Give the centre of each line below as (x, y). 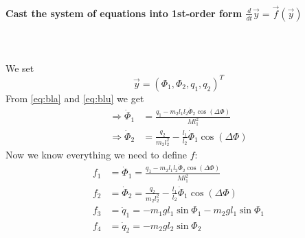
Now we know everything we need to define (97, 154)
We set (20, 68)
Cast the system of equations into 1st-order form (124, 13)
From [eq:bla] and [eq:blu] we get (75, 98)
